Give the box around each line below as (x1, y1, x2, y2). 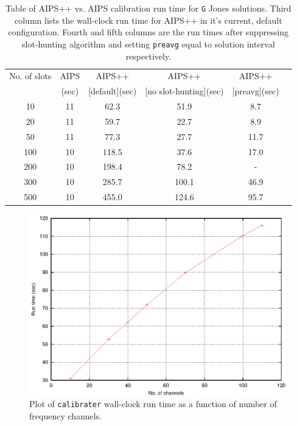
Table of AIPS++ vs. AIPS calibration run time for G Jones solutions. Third (5, 2, 292, 14)
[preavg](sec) (232, 85, 279, 97)
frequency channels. (29, 410, 102, 422)
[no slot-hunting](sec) (145, 85, 224, 97)
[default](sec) (88, 85, 137, 97)
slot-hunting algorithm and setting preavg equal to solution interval (22, 37, 275, 50)
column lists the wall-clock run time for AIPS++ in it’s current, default (15, 13, 282, 26)
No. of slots (9, 69, 52, 82)
